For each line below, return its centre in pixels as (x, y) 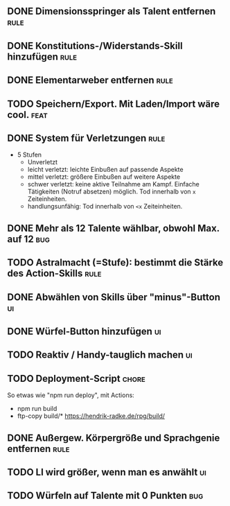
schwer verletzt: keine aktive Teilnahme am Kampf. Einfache (113, 184)
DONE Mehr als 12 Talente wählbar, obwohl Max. (113, 228)
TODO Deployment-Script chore (76, 378)
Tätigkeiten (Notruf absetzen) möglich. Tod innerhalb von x (112, 192)
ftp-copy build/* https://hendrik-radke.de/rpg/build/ (91, 416)
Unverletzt (42, 162)
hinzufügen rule (42, 56)
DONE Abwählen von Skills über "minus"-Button (114, 297)
